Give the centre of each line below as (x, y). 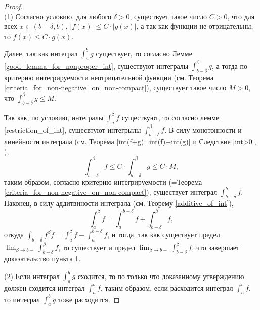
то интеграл (22, 299)
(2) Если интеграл (32, 275)
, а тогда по (229, 66)
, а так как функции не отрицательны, (195, 26)
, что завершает (216, 247)
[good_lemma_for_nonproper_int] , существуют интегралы (96, 66)
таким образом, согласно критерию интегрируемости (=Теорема (103, 181)
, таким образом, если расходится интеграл (167, 287)
